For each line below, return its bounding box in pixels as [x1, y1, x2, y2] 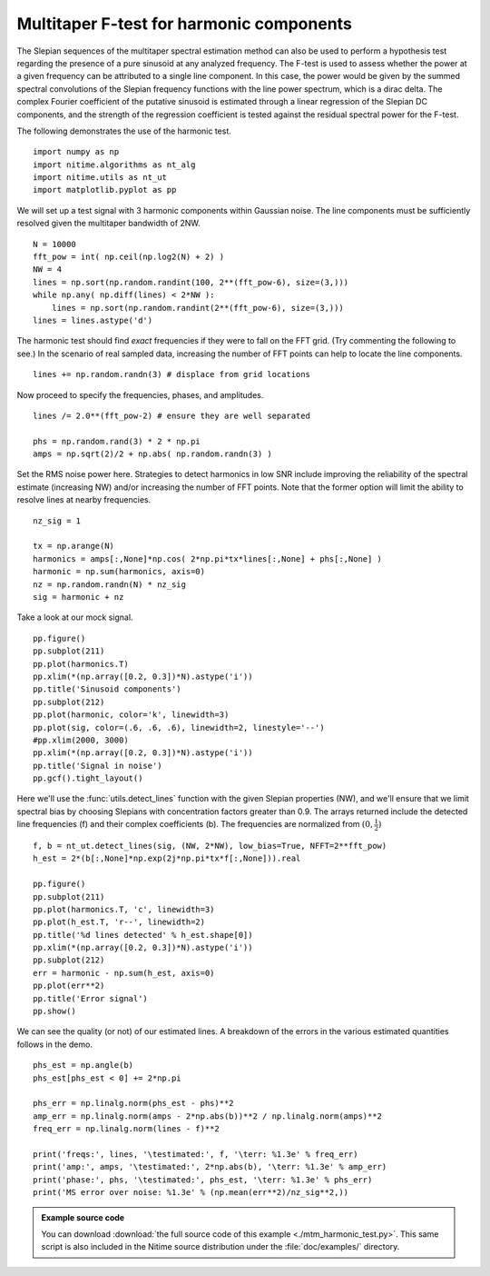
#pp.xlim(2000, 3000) [33, 734, 129, 745]
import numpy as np [33, 146, 120, 157]
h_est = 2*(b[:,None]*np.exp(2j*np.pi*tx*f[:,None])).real [33, 853, 301, 863]
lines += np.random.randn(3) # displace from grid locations [33, 369, 310, 380]
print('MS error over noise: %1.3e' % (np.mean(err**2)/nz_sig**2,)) [33, 1187, 349, 1198]
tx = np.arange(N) [33, 541, 115, 552]
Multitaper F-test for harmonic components [16, 14, 353, 34]
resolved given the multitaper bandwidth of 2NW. [16, 218, 201, 229]
